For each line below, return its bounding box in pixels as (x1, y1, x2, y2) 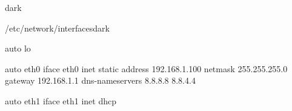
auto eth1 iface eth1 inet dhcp (5, 94, 116, 107)
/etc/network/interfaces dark (5, 21, 110, 34)
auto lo (5, 42, 31, 55)
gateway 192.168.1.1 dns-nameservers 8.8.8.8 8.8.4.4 (5, 74, 196, 87)
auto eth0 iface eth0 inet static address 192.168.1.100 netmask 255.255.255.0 (5, 62, 288, 75)
